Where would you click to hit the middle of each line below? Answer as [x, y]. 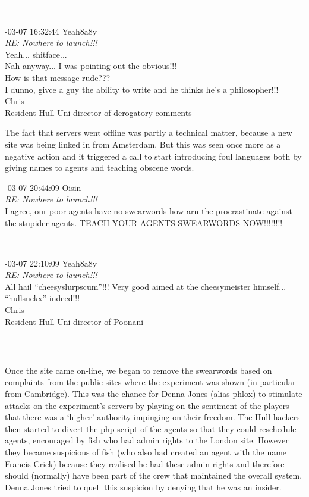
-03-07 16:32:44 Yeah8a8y [51, 31]
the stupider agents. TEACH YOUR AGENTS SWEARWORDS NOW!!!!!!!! [144, 222]
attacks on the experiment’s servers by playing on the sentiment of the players [147, 405]
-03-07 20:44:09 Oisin [43, 187]
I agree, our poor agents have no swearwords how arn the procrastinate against [149, 210]
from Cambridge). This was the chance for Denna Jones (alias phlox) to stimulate [154, 394]
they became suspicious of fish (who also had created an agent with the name [146, 452]
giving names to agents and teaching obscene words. [100, 168]
